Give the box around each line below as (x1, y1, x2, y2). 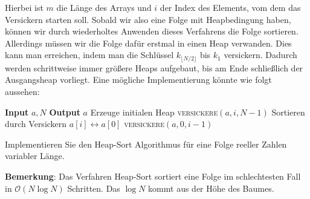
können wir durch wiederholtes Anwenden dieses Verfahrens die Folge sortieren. (5, 25, 299, 38)
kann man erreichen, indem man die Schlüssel (5, 48, 174, 61)
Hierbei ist (5, 1, 44, 13)
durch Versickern (5, 117, 67, 130)
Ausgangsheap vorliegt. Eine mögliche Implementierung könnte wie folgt (5, 73, 272, 86)
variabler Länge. (5, 149, 65, 162)
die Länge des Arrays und (56, 1, 152, 13)
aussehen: (5, 85, 40, 98)
